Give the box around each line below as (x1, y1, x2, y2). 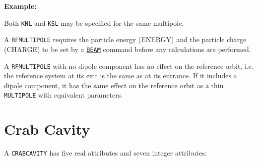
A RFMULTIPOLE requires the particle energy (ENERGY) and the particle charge (4, 34, 247, 45)
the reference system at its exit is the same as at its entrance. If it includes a (4, 70, 237, 81)
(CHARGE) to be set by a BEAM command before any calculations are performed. (4, 44, 251, 54)
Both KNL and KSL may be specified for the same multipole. (4, 17, 184, 28)
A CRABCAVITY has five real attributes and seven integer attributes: (4, 148, 207, 158)
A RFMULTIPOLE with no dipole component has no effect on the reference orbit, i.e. (4, 60, 254, 71)
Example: (4, 1, 37, 11)
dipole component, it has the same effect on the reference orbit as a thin (4, 80, 224, 90)
